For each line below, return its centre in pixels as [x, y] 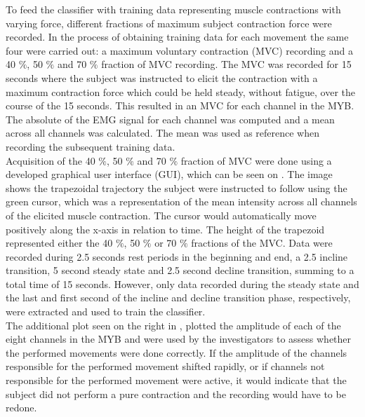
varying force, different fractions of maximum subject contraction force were [169, 23]
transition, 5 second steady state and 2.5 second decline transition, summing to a [180, 270]
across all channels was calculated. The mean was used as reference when [163, 133]
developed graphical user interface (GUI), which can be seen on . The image [169, 174]
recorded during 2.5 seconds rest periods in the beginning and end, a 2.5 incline [177, 256]
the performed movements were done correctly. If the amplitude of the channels [177, 352]
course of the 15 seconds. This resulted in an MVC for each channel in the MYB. [180, 105]
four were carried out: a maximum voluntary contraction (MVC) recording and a [179, 50]
